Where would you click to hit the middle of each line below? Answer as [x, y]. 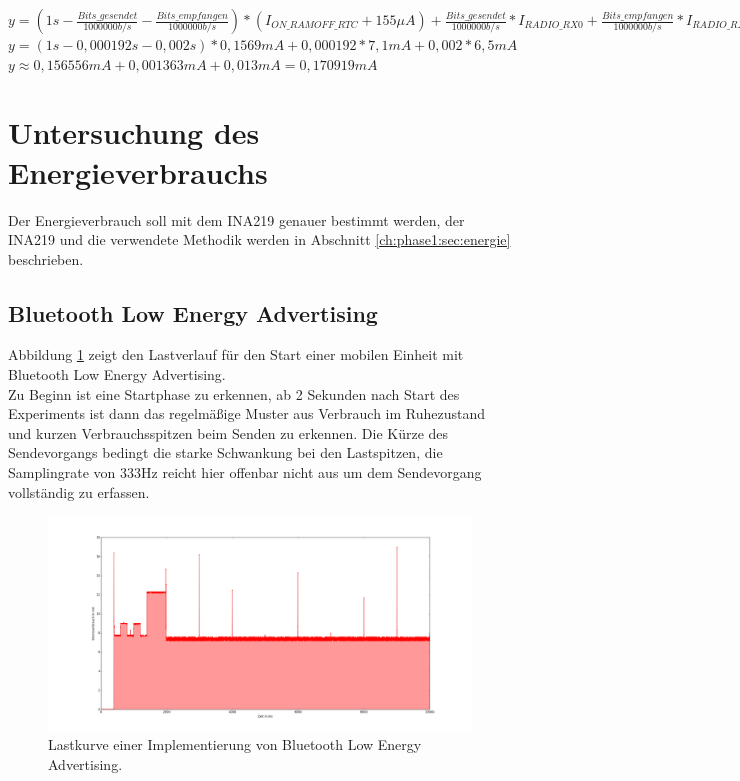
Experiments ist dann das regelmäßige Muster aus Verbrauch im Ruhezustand [247, 413]
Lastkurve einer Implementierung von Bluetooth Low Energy [235, 744]
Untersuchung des [134, 132]
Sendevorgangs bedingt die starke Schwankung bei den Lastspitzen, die [225, 452]
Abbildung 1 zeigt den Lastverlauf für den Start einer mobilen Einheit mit [236, 354]
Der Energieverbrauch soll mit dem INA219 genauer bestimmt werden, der [236, 219]
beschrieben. [46, 258]
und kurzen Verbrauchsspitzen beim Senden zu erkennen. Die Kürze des [228, 432]
